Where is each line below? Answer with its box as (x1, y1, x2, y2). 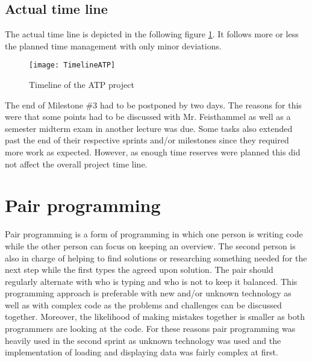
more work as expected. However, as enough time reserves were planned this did (5, 146, 301, 158)
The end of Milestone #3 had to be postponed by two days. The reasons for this (5, 98, 302, 111)
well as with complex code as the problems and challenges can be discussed (5, 298, 282, 311)
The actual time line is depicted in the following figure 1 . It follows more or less (5, 28, 299, 40)
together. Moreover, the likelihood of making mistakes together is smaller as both (5, 310, 305, 323)
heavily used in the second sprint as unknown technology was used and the (5, 334, 281, 346)
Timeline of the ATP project (29, 78, 134, 91)
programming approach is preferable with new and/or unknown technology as (5, 287, 292, 299)
